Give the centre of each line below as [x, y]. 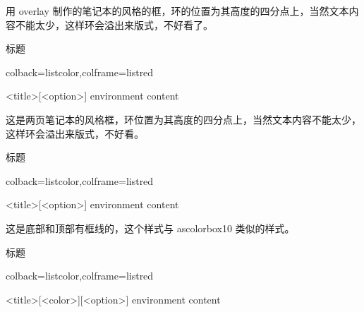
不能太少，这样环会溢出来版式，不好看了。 [114, 24]
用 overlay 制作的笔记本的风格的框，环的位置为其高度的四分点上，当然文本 [177, 11]
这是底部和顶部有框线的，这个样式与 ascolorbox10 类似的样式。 [150, 228]
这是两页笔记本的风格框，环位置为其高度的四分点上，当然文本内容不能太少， [183, 119]
